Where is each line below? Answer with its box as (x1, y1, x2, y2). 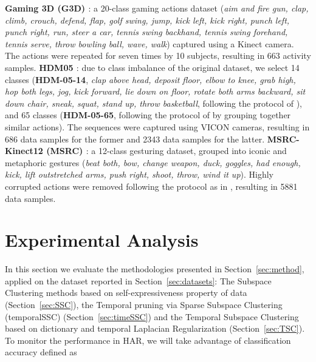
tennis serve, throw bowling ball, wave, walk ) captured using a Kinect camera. (5, 37, 294, 50)
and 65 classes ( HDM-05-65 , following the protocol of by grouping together (5, 109, 291, 121)
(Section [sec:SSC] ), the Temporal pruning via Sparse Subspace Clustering (5, 298, 283, 310)
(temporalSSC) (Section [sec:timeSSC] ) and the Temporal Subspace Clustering (5, 310, 299, 323)
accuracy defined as (5, 346, 77, 358)
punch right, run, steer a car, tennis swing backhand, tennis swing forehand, (5, 25, 288, 38)
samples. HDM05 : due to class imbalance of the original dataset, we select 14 (5, 61, 300, 73)
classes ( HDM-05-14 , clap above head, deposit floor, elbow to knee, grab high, (5, 73, 296, 85)
